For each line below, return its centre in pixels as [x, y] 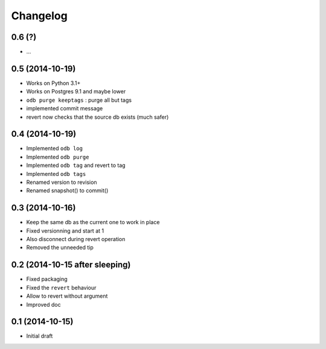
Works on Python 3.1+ [53, 83]
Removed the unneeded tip [60, 248]
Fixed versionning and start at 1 [65, 231]
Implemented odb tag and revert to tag [76, 165]
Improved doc [43, 304]
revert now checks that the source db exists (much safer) [97, 117]
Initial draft [40, 336]
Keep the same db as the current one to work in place [93, 222]
